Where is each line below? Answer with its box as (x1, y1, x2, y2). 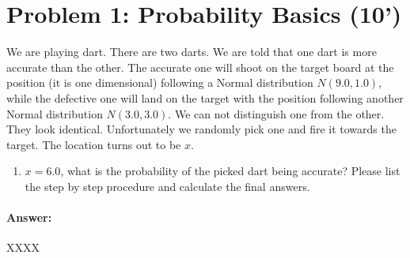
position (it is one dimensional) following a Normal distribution (6, 74, 313, 91)
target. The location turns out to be (6, 136, 181, 152)
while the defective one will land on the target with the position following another (6, 89, 404, 106)
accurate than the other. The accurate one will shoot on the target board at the (6, 58, 394, 75)
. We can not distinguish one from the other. (168, 105, 385, 122)
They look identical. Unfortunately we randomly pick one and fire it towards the (6, 121, 397, 137)
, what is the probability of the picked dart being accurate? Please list (60, 163, 401, 179)
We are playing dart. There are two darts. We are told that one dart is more (6, 43, 377, 60)
